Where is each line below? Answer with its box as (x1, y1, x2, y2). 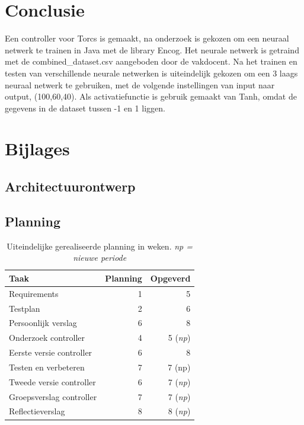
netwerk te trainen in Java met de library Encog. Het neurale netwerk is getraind (5, 43, 299, 56)
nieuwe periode (73, 251, 127, 264)
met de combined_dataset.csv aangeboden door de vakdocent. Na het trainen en (5, 55, 297, 68)
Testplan (9, 302, 40, 314)
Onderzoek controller (9, 331, 85, 344)
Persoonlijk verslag (9, 317, 77, 329)
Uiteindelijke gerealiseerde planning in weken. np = (7, 239, 193, 252)
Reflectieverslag (9, 405, 65, 417)
